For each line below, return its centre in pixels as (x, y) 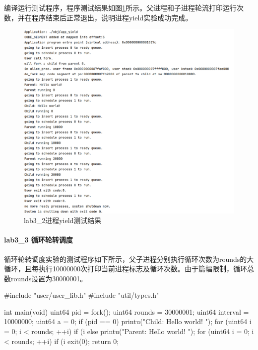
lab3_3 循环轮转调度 (38, 240)
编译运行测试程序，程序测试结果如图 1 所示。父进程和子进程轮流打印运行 (120, 7)
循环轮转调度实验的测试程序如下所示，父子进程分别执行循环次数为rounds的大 (129, 259)
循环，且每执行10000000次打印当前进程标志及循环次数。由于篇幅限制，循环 (126, 269)
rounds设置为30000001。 (49, 278)
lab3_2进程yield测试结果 (63, 220)
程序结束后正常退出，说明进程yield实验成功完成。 (112, 17)
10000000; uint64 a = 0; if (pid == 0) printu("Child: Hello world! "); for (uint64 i (128, 321)
